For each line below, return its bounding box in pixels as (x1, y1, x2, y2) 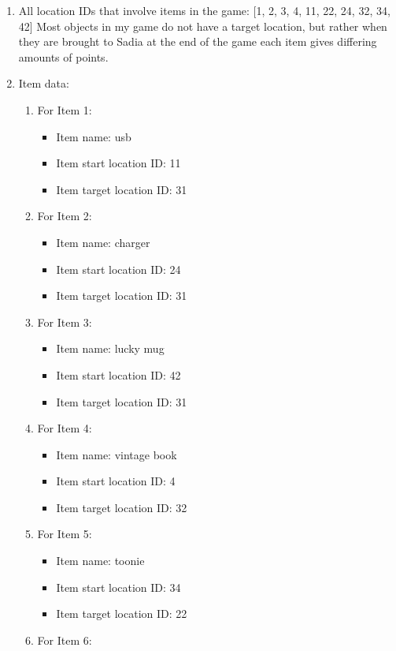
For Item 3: (37, 313, 92, 330)
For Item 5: (37, 526, 92, 542)
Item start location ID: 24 (56, 260, 181, 277)
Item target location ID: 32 (56, 499, 187, 515)
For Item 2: (37, 208, 92, 224)
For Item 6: (37, 631, 92, 648)
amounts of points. (18, 48, 109, 65)
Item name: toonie (56, 552, 145, 569)
